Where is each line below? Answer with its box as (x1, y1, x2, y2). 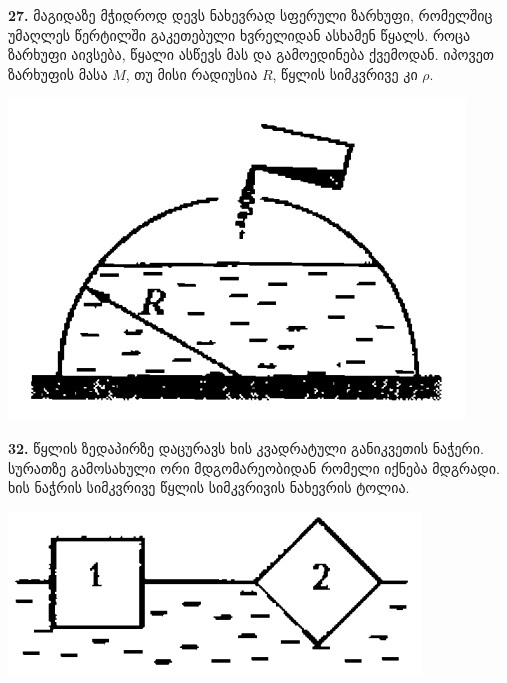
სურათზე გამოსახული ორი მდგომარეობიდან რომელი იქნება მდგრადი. (8, 457, 500, 478)
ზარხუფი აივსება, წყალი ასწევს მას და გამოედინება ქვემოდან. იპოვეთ (8, 44, 495, 65)
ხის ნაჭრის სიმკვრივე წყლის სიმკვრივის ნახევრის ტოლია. (8, 477, 410, 498)
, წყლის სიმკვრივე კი (272, 63, 418, 84)
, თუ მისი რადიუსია (125, 63, 258, 84)
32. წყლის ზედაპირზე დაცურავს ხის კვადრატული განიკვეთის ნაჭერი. (8, 437, 484, 458)
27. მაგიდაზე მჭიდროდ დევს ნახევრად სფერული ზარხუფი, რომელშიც (8, 5, 493, 25)
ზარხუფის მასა (8, 63, 108, 84)
